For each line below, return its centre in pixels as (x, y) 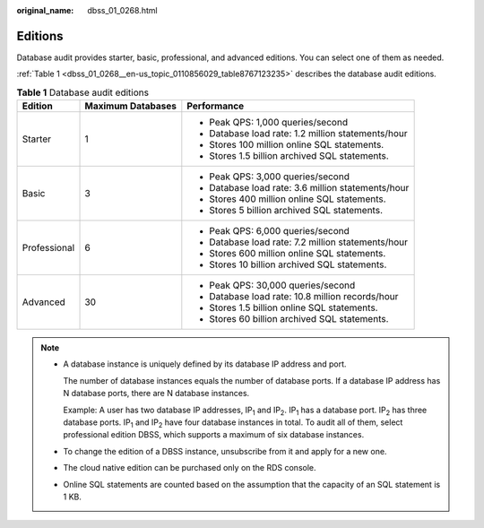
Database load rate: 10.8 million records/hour (304, 297)
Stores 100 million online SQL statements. (297, 145)
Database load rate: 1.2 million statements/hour (308, 134)
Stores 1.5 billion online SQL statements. (294, 307)
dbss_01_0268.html (122, 10)
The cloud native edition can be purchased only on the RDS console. (190, 468)
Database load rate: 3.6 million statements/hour (309, 188)
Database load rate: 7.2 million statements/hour (308, 242)
